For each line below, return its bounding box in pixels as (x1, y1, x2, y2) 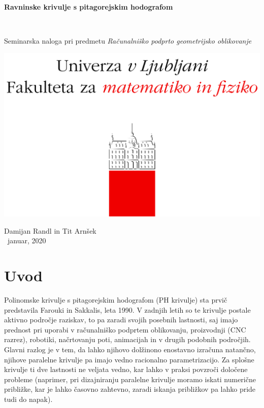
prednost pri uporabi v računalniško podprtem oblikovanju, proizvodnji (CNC (4, 324, 246, 335)
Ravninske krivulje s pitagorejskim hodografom (4, 2, 173, 12)
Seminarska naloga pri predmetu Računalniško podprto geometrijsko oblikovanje (4, 35, 252, 46)
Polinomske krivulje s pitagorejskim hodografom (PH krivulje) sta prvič (4, 294, 227, 305)
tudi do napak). (4, 394, 53, 404)
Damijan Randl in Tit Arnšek (4, 225, 96, 236)
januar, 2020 (7, 235, 46, 246)
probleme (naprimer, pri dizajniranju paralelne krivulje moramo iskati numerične (4, 374, 256, 384)
